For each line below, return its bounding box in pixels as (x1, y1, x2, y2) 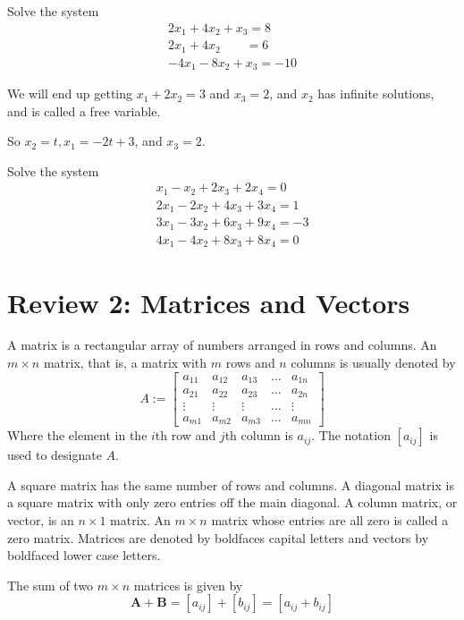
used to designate (7, 446, 102, 464)
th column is (224, 426, 293, 445)
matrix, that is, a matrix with (43, 353, 207, 372)
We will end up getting (7, 84, 133, 103)
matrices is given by (133, 575, 243, 594)
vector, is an (7, 510, 74, 529)
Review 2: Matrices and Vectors (7, 284, 410, 320)
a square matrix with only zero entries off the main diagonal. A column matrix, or (7, 493, 458, 512)
